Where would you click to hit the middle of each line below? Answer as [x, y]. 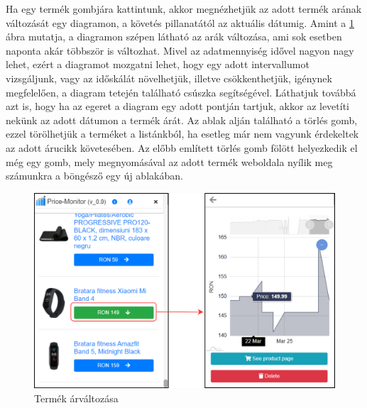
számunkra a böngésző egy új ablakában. [94, 176]
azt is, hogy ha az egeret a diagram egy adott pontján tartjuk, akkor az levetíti [178, 106]
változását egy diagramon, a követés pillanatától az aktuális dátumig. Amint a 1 [180, 22]
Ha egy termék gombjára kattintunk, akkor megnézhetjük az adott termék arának [184, 9]
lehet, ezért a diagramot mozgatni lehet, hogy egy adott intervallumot [158, 64]
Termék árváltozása [76, 398]
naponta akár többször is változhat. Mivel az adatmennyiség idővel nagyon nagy [180, 50]
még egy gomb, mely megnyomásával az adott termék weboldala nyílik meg [169, 161]
